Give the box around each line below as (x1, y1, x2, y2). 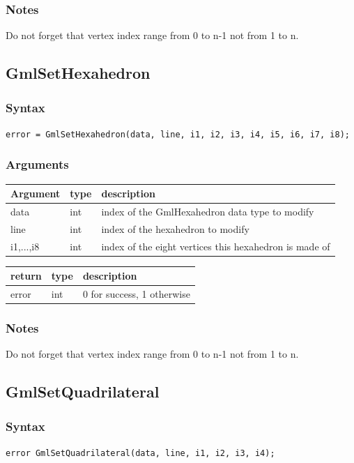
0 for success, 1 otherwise (82, 287, 190, 301)
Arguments (6, 155, 69, 173)
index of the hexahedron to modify (101, 221, 249, 236)
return (10, 268, 42, 283)
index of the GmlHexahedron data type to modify (101, 204, 314, 219)
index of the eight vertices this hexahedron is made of (101, 238, 330, 253)
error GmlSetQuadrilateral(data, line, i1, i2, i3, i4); (6, 448, 275, 459)
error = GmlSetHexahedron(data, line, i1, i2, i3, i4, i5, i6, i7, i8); (6, 129, 350, 139)
